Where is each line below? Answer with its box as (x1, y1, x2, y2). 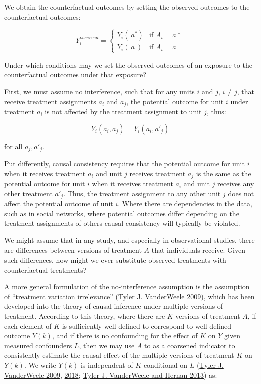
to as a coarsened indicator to (144, 340, 235, 350)
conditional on (143, 360, 188, 370)
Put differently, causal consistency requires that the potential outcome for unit (4, 158, 245, 169)
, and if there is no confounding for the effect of (52, 330, 198, 341)
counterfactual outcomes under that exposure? (4, 69, 146, 80)
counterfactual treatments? (4, 264, 87, 275)
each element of (4, 320, 52, 331)
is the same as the (196, 168, 251, 178)
